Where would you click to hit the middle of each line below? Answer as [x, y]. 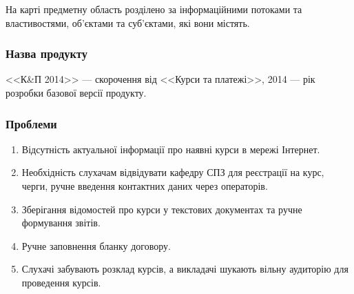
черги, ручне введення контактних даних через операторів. [145, 186]
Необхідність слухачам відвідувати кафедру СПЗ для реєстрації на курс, [173, 172]
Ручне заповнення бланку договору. [96, 245]
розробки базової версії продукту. [76, 92]
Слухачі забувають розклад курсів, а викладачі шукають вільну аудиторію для [185, 269]
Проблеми [31, 123]
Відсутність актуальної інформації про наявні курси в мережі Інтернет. [171, 149]
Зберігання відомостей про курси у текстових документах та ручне [162, 209]
